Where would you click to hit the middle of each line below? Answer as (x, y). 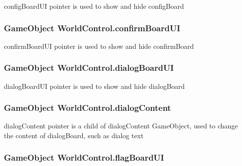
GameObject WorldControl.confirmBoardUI (92, 28)
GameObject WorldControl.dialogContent (88, 108)
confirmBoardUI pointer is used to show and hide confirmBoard (99, 46)
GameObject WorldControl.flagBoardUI (84, 157)
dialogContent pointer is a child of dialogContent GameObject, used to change (121, 126)
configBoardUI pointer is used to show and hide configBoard (94, 6)
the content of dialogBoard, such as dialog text (74, 135)
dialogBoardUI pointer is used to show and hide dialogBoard (94, 86)
